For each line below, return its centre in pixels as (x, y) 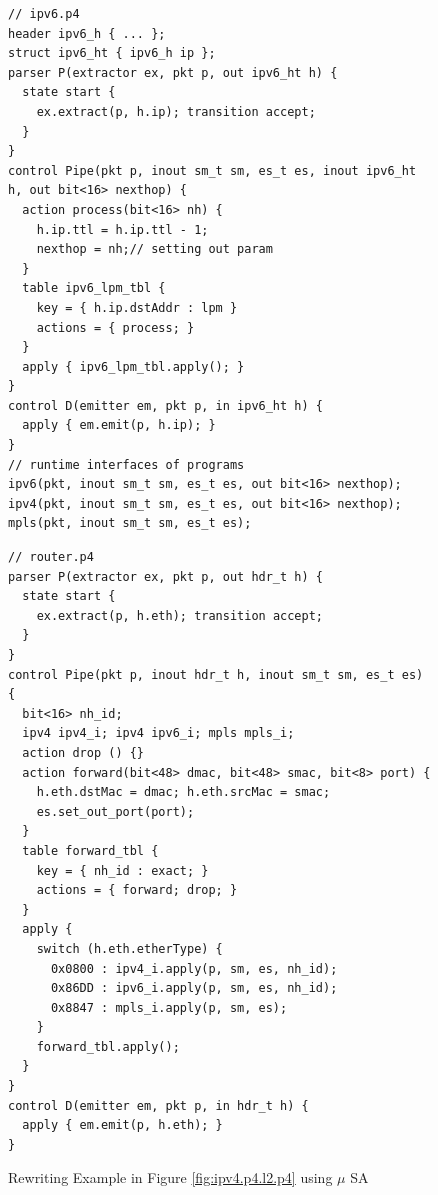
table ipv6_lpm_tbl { (94, 288)
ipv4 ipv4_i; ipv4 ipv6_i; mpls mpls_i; (158, 733)
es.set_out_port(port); (115, 811)
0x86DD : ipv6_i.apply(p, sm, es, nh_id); (194, 988)
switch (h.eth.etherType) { (129, 948)
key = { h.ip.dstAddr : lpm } (137, 307)
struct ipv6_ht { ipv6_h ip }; (112, 53)
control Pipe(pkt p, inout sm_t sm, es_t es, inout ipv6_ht (212, 170)
